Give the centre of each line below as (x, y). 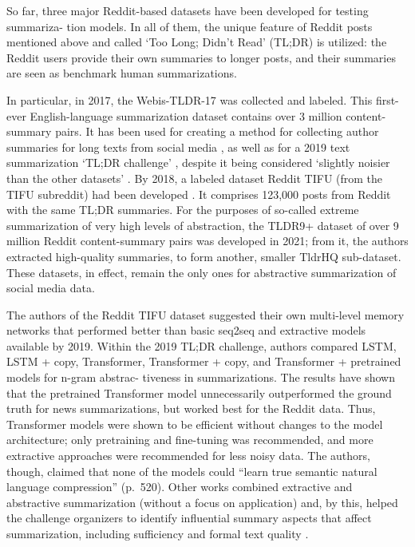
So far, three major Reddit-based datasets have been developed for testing (188, 10)
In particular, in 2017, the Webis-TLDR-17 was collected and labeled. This (190, 99)
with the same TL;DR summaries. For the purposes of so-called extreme (183, 210)
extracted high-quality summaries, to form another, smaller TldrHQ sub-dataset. (204, 256)
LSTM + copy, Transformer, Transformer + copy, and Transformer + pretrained (204, 361)
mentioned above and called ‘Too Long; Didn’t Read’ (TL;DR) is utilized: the (197, 42)
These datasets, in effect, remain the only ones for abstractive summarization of (202, 272)
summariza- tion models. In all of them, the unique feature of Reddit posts (190, 26)
